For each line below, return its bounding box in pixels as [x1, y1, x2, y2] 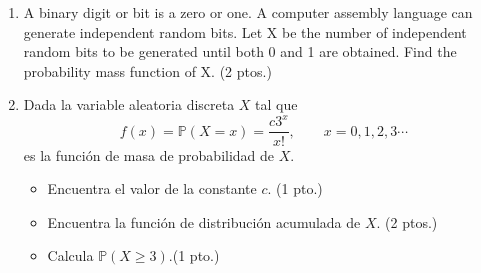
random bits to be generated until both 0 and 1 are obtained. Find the [23, 41, 457, 62]
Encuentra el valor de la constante [47, 178, 257, 199]
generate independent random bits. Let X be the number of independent [23, 21, 467, 42]
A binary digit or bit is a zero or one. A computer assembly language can [23, 2, 473, 22]
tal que [255, 94, 298, 115]
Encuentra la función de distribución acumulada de [47, 211, 361, 232]
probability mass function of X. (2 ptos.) [23, 60, 272, 81]
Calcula [47, 245, 94, 266]
